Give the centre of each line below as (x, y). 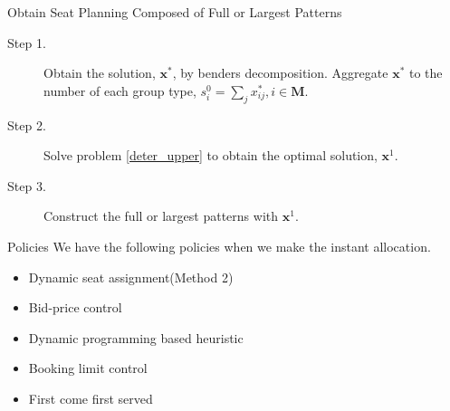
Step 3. (27, 185)
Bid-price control (75, 307)
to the (426, 73)
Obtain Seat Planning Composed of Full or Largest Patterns (175, 12)
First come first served (91, 398)
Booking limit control (88, 368)
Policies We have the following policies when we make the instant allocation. (219, 246)
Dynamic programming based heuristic (136, 337)
